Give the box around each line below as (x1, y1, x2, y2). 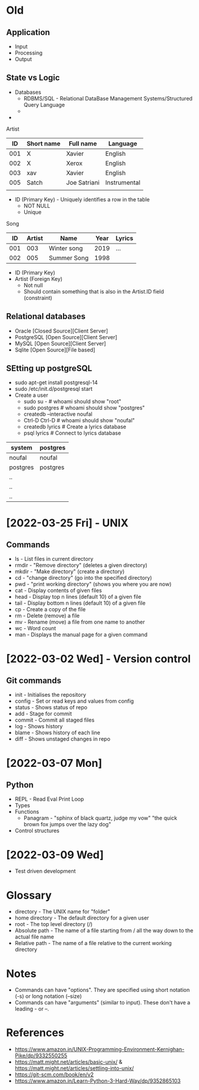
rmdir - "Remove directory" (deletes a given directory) (14, 562, 147, 569)
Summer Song (48, 254, 89, 262)
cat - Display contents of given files (14, 587, 102, 594)
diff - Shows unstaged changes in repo (14, 735, 111, 743)
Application (6, 27, 50, 37)
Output (14, 56, 32, 62)
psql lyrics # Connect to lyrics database (23, 429, 121, 437)
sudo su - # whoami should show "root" (23, 398, 122, 405)
